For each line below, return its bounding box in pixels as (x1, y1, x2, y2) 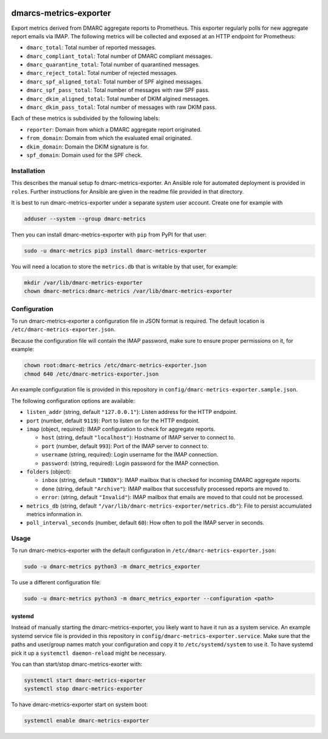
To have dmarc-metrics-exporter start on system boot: (11, 701, 148, 709)
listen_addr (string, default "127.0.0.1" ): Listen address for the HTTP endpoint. (26, 408, 237, 416)
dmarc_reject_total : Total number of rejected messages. (26, 69, 178, 77)
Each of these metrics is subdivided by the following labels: (11, 114, 160, 122)
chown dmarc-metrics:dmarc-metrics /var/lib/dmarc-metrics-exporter (24, 288, 233, 295)
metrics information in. (26, 510, 83, 517)
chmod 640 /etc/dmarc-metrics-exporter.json (24, 370, 159, 377)
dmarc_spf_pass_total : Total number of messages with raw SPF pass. (26, 86, 210, 94)
